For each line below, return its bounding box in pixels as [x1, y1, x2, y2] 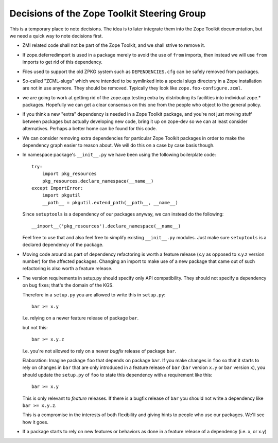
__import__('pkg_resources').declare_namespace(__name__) [31, 223, 181, 229]
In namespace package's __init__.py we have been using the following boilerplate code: [22, 152, 216, 158]
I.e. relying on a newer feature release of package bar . [22, 315, 139, 321]
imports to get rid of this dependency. [22, 59, 103, 65]
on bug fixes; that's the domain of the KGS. [22, 282, 114, 288]
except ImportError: [31, 185, 83, 191]
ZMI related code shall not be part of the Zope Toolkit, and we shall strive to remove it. [22, 42, 205, 48]
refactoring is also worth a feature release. [22, 265, 113, 272]
